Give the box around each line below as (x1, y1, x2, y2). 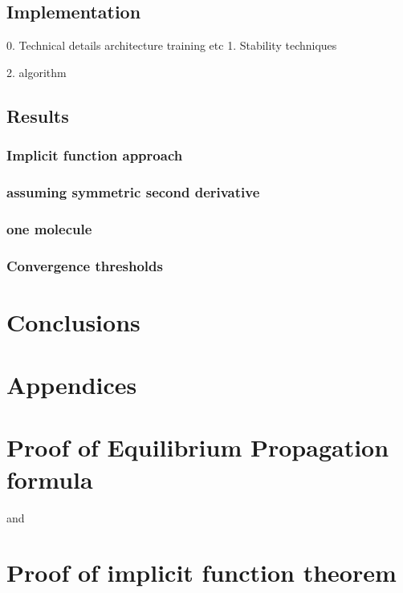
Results (6, 103, 69, 128)
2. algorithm (6, 63, 67, 80)
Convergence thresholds (6, 255, 163, 275)
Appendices (6, 368, 137, 401)
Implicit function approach (6, 145, 183, 165)
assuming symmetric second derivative (6, 181, 260, 201)
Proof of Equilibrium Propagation (6, 431, 389, 464)
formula (6, 462, 93, 495)
